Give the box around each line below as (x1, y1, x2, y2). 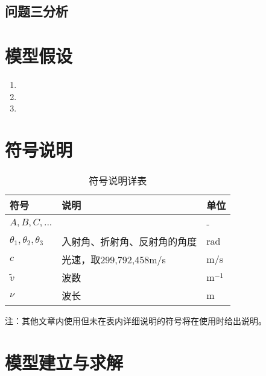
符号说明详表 (89, 173, 147, 187)
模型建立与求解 (5, 349, 124, 374)
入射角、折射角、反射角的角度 (62, 234, 197, 248)
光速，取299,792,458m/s (62, 252, 166, 266)
